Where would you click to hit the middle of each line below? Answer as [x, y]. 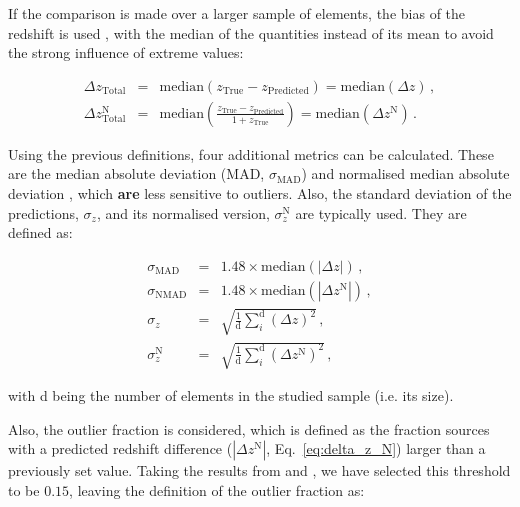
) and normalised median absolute [405, 173]
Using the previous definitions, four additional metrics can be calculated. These [251, 153]
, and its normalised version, [183, 212]
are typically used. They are [381, 212]
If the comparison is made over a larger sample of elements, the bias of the [237, 13]
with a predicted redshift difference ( [120, 448]
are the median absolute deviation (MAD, [136, 173]
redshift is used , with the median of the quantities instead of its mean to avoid [251, 32]
